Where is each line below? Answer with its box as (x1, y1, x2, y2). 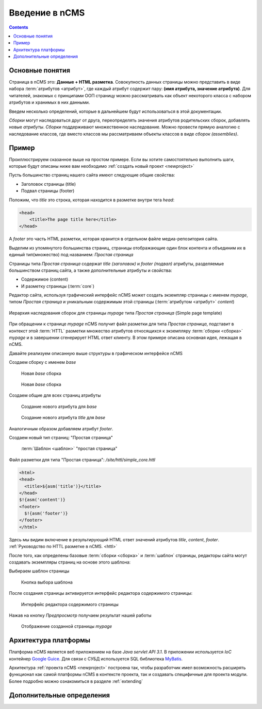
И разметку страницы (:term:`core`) (21, 283, 95, 289)
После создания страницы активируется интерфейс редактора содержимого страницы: (9, 590, 193, 596)
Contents (9, 24, 29, 30)
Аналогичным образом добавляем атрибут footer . (9, 425, 114, 431)
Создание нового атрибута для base (21, 404, 97, 409)
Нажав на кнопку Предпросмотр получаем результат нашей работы (9, 612, 152, 618)
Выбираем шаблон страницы (9, 568, 70, 574)
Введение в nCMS (9, 7, 85, 18)
